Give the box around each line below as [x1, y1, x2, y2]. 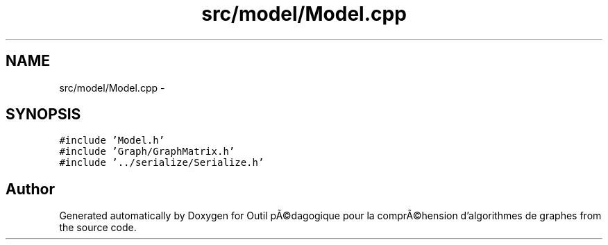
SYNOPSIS [6, 105, 81, 124]
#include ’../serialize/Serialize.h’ [59, 157, 264, 169]
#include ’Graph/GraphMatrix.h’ [59, 146, 235, 158]
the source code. [59, 221, 137, 234]
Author [6, 180, 55, 198]
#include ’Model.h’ [59, 135, 165, 146]
